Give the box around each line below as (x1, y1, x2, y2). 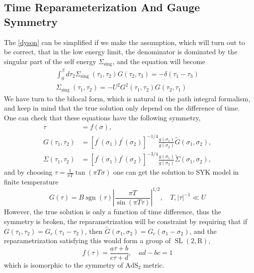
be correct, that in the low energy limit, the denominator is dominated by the (4, 46, 237, 57)
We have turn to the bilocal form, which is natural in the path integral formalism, (4, 93, 251, 103)
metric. (143, 260, 164, 270)
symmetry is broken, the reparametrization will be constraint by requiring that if (4, 216, 248, 226)
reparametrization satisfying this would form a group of (4, 235, 171, 246)
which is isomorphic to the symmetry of (4, 260, 123, 270)
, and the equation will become (112, 56, 205, 66)
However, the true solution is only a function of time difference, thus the (4, 206, 221, 217)
